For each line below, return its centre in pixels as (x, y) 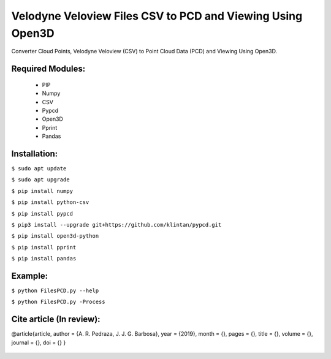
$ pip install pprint (44, 247)
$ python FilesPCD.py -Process (58, 302)
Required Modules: (48, 69)
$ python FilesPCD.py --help (55, 291)
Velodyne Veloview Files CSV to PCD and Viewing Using (157, 16)
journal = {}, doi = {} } (39, 342)
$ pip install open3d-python (55, 236)
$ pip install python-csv (50, 202)
